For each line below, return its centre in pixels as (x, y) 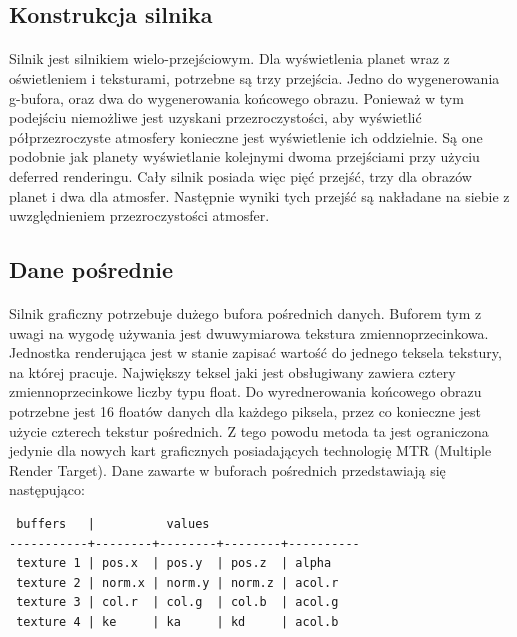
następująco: (47, 489)
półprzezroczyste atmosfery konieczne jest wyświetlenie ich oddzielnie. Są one (246, 136)
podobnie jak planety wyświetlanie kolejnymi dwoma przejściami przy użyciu (244, 156)
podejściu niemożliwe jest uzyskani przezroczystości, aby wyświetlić (215, 117)
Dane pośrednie (91, 269)
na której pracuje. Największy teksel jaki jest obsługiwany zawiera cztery (232, 371)
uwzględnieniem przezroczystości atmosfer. (139, 215)
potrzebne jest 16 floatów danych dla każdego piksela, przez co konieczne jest (245, 411)
